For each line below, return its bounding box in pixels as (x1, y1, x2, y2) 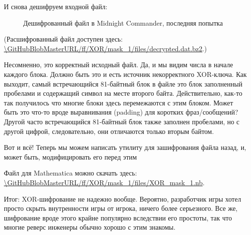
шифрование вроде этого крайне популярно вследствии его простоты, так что (4, 212, 232, 222)
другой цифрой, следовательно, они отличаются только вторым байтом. (4, 126, 214, 136)
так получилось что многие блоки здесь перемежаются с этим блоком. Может (4, 97, 233, 107)
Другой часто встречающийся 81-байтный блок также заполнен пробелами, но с (4, 116, 240, 126)
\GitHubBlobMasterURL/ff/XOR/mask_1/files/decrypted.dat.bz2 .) (4, 43, 207, 53)
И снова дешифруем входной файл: (4, 1, 107, 11)
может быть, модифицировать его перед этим (4, 151, 137, 162)
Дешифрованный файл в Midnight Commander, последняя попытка (23, 17, 223, 28)
